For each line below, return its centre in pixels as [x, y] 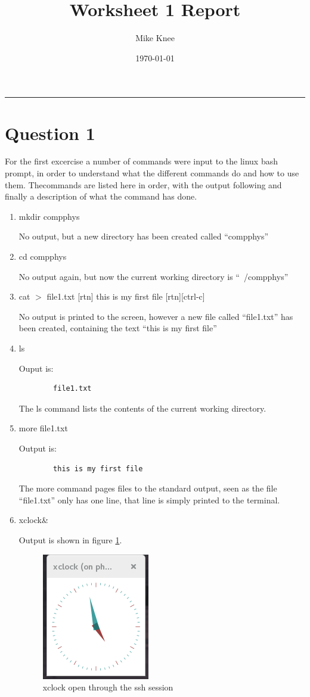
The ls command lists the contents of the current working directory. [142, 408]
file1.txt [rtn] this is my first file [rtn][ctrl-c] [126, 296]
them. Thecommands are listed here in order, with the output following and [143, 184]
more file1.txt [43, 428]
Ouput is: [36, 368]
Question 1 [50, 133]
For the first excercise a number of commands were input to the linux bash [142, 161]
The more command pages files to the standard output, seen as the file [148, 488]
